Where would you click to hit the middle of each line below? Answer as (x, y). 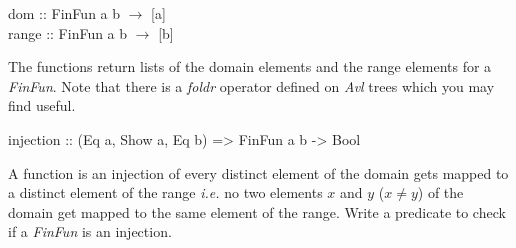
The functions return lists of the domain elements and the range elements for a (250, 66)
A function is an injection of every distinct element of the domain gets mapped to (258, 172)
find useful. (42, 105)
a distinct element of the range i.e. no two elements (165, 192)
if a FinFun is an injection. (90, 231)
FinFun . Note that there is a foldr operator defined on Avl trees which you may (251, 85)
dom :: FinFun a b (64, 13)
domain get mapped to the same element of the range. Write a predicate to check (257, 211)
